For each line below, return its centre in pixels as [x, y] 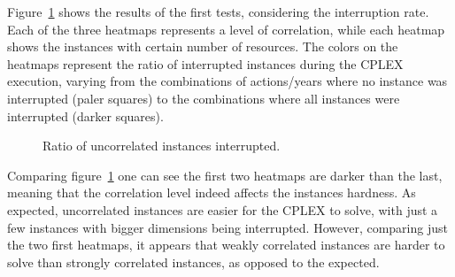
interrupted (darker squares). [85, 115]
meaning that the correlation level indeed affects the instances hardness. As [212, 192]
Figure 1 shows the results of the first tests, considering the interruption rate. [218, 12]
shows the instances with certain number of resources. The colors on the [203, 46]
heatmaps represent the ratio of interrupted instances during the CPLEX [205, 63]
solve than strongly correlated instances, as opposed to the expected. [193, 262]
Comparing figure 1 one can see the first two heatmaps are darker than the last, [225, 175]
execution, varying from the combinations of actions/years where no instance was [227, 81]
